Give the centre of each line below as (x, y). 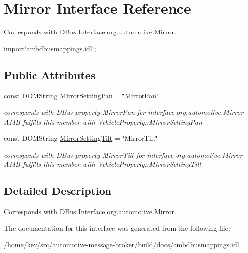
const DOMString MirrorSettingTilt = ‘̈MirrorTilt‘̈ (81, 138)
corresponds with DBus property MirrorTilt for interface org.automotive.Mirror (123, 154)
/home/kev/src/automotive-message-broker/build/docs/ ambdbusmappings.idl (122, 244)
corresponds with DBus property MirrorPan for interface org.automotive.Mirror (124, 112)
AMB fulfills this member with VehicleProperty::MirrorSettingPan (103, 121)
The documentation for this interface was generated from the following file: (117, 228)
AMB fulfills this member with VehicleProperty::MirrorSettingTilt (103, 164)
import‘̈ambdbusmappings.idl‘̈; (50, 48)
